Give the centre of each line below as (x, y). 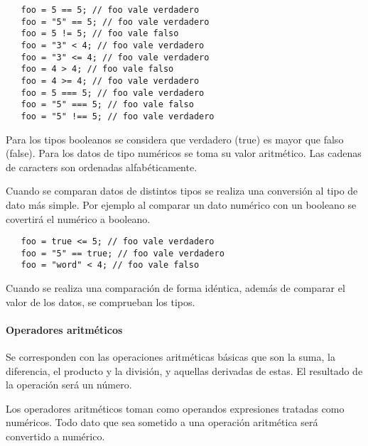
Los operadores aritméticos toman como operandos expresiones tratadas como (175, 408)
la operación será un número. (69, 385)
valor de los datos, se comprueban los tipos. (101, 301)
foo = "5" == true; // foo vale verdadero (123, 253)
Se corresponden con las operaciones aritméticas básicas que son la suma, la (171, 357)
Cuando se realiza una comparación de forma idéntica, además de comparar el (175, 288)
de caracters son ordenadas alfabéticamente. (102, 167)
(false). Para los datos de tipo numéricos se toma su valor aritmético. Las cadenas (184, 153)
